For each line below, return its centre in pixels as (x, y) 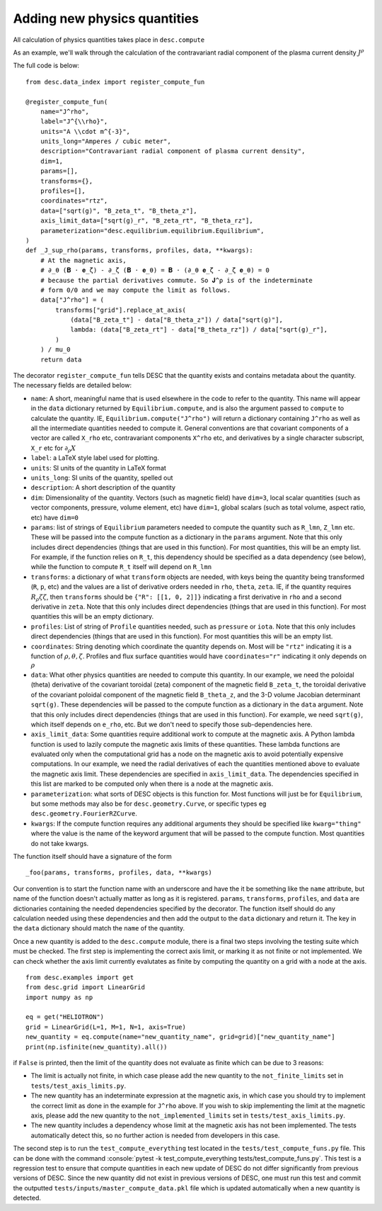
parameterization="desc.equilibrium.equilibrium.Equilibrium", (152, 231)
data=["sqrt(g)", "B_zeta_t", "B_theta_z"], (118, 210)
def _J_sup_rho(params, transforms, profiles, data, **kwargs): (140, 250)
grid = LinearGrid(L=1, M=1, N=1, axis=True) (106, 1027)
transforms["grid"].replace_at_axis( (121, 310)
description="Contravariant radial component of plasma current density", (173, 151)
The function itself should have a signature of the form (93, 856)
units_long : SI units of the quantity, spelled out (102, 478)
